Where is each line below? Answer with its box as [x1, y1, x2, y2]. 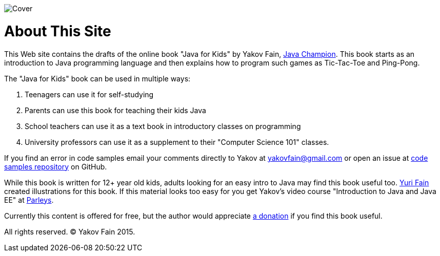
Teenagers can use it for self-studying [25, 90, 154, 99]
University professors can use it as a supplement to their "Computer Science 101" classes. [25, 137, 329, 146]
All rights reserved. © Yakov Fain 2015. [4, 227, 135, 236]
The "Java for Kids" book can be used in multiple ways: [4, 74, 191, 83]
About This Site [4, 22, 111, 40]
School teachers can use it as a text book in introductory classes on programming [25, 121, 301, 131]
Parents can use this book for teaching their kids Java [25, 105, 206, 115]
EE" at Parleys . [4, 195, 54, 204]
